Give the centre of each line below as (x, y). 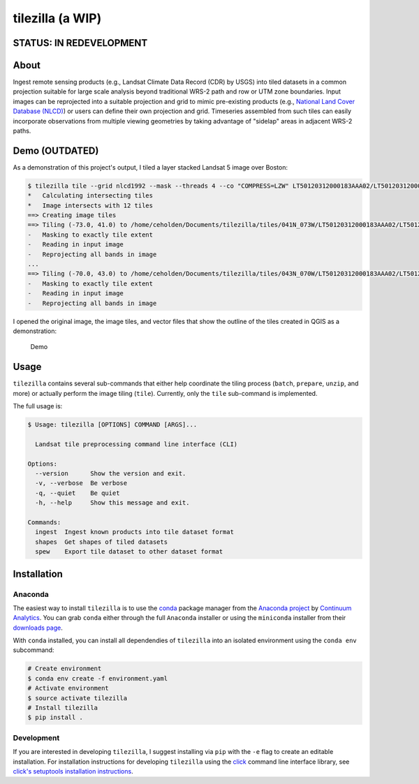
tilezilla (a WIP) (57, 18)
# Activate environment (68, 688)
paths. (22, 131)
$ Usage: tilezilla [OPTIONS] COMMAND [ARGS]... (112, 425)
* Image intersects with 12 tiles (90, 205)
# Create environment (65, 669)
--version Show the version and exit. (111, 474)
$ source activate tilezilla (78, 698)
